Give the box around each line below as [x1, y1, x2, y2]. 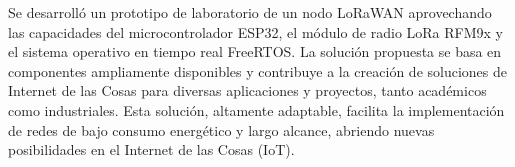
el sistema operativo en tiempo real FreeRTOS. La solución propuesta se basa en [8, 41, 502, 62]
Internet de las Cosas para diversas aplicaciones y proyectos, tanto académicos [8, 80, 487, 101]
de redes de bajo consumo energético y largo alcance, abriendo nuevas [8, 119, 435, 140]
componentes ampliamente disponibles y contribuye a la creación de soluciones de [8, 60, 507, 81]
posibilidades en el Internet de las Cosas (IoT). [8, 139, 295, 160]
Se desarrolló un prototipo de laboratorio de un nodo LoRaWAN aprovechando [8, 2, 492, 22]
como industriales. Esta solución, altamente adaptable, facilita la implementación [8, 99, 505, 120]
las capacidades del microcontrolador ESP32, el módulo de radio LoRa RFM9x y [8, 21, 503, 42]
